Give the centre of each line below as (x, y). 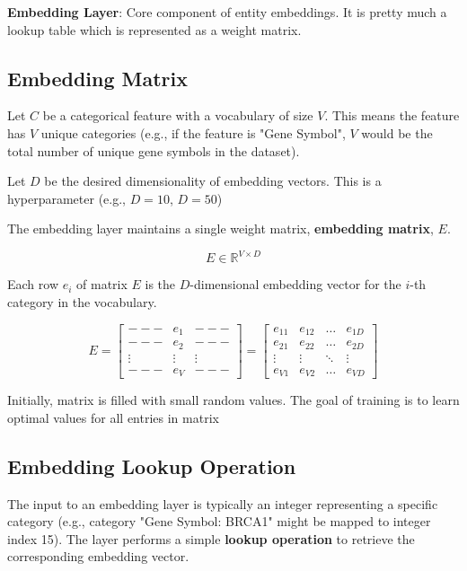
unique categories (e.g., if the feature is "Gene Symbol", (193, 132)
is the (160, 284)
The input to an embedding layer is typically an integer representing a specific (223, 503)
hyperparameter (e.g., (66, 198)
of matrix (102, 284)
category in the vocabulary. (82, 302)
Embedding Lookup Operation (152, 466)
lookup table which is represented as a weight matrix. (154, 29)
